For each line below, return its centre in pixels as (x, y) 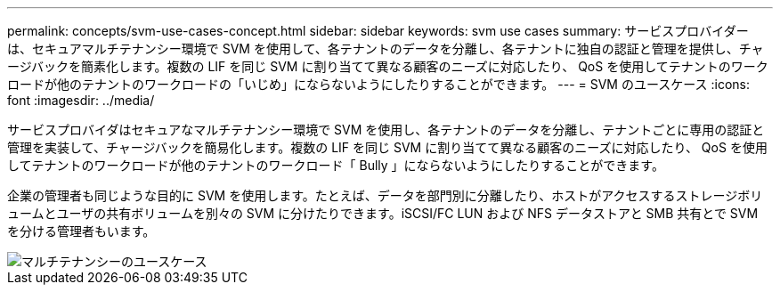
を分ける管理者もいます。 (81, 231)
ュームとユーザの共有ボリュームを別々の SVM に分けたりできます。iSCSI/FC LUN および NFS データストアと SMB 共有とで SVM (383, 213)
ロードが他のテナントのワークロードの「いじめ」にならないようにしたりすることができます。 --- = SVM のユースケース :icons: (378, 84)
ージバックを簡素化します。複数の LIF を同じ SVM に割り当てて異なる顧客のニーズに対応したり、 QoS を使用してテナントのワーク (388, 66)
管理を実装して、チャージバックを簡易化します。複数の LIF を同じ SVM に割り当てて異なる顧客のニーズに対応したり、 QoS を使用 (387, 147)
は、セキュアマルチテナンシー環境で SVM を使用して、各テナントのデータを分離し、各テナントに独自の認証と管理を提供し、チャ (386, 49)
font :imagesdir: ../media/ (81, 100)
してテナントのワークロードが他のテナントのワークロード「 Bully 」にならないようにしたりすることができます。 (336, 165)
